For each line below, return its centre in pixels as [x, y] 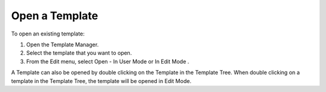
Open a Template [55, 16]
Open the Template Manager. [62, 44]
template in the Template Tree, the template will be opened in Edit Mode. [101, 81]
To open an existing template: [48, 34]
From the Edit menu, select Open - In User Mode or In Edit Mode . [108, 61]
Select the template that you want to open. [79, 53]
